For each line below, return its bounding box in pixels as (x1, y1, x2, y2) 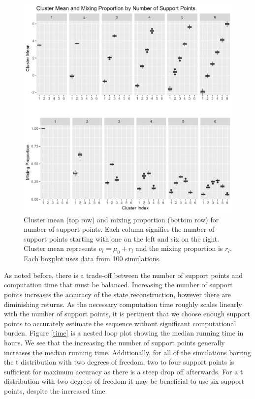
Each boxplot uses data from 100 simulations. (24, 253, 161, 264)
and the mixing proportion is (135, 243, 223, 253)
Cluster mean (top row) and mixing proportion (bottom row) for (24, 214, 219, 224)
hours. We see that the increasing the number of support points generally (4, 337, 225, 347)
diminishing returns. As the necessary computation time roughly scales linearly (4, 299, 242, 309)
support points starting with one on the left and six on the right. (24, 233, 220, 244)
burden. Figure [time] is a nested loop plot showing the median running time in (4, 328, 244, 338)
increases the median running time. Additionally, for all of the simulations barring (4, 347, 251, 357)
